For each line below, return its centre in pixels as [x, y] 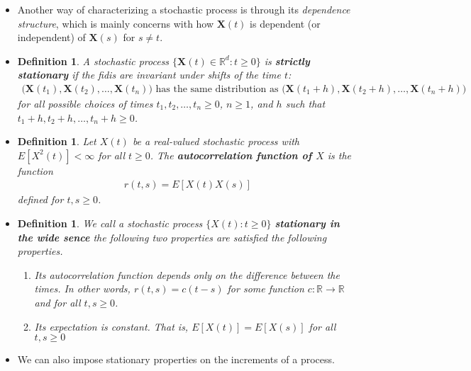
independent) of [51, 37]
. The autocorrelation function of [231, 155]
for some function [266, 289]
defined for [40, 199]
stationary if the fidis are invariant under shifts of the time [149, 75]
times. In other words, [82, 289]
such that [305, 103]
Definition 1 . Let [57, 141]
